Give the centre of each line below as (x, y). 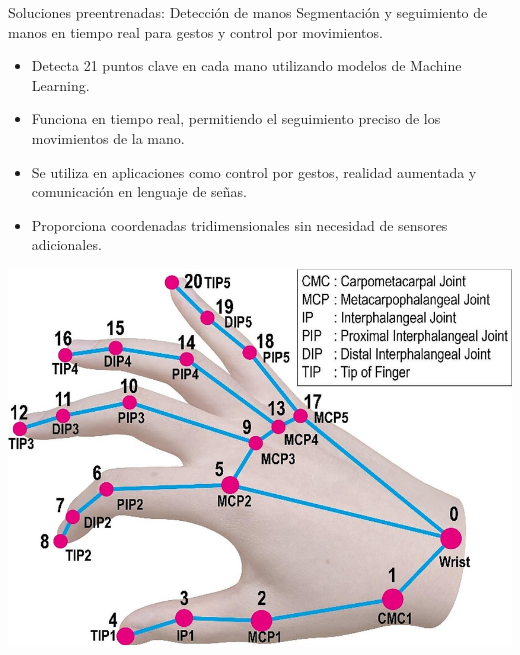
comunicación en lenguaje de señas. (139, 191)
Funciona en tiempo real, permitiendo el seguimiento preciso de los (236, 118)
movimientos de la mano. (108, 137)
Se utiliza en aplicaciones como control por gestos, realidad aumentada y (254, 171)
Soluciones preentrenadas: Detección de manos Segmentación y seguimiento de (248, 12)
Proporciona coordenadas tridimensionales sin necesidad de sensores (239, 224)
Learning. (60, 84)
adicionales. (66, 244)
